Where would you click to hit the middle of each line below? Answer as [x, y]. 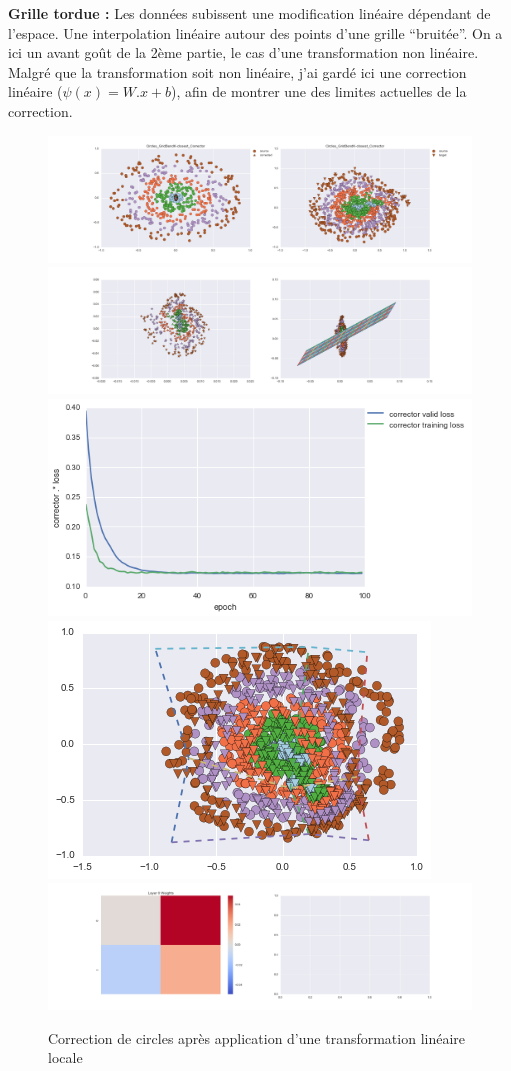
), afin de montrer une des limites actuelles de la [319, 91]
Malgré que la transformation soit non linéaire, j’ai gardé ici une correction [237, 71]
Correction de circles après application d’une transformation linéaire [257, 1037]
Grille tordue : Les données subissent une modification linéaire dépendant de [249, 13]
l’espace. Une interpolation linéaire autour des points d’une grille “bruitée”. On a [255, 32]
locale [65, 1057]
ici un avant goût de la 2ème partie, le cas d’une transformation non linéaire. [243, 52]
